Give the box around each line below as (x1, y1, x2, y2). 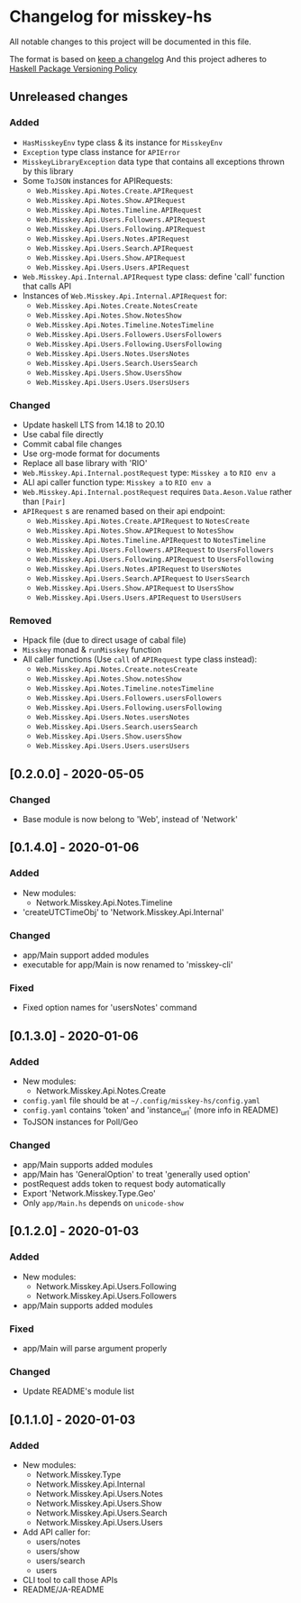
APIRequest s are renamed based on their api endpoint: (22, 505, 225, 516)
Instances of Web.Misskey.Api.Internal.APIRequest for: (22, 290, 227, 301)
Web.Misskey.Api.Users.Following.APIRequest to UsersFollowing (35, 553, 275, 564)
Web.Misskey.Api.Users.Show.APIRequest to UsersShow (35, 582, 234, 592)
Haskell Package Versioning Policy (9, 63, 138, 74)
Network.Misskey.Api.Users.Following (35, 1280, 178, 1291)
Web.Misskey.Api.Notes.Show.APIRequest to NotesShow (35, 525, 234, 536)
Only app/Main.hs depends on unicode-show (22, 1197, 184, 1208)
